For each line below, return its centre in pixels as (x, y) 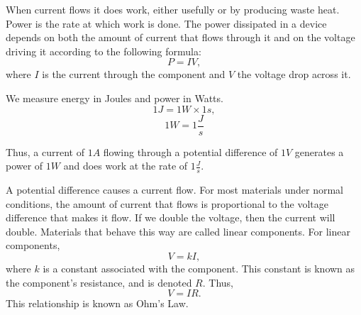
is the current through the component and (134, 74)
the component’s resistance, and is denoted (99, 282)
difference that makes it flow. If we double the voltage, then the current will (171, 217)
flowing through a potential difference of (190, 151)
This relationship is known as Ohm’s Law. (97, 303)
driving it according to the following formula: (104, 51)
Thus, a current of (45, 151)
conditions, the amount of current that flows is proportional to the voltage (167, 203)
